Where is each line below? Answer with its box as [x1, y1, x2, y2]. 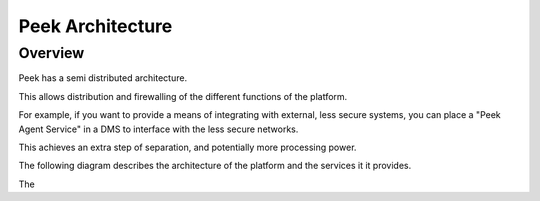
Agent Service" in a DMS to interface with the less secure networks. [18, 123, 299, 135]
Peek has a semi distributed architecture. [18, 72, 188, 84]
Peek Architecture [18, 15, 173, 37]
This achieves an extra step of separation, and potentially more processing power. [18, 141, 357, 153]
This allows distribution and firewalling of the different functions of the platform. [18, 90, 348, 102]
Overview [18, 44, 85, 62]
